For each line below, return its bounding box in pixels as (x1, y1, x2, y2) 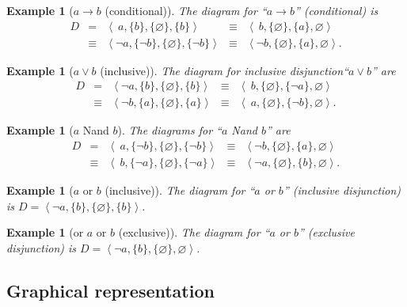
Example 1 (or (6, 224, 84, 241)
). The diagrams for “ (117, 122, 222, 138)
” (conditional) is (294, 2, 378, 18)
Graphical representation (6, 278, 215, 302)
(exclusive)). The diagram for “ (118, 224, 270, 241)
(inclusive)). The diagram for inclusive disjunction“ (100, 62, 348, 78)
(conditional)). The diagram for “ (105, 2, 267, 18)
